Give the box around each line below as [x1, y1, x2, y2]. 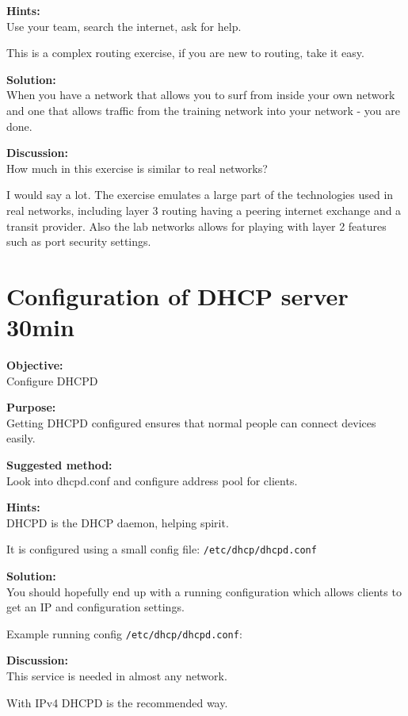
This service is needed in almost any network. [6, 668, 227, 684]
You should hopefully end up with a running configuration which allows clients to [6, 583, 402, 599]
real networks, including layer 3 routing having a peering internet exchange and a [6, 201, 402, 218]
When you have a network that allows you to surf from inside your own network [6, 86, 395, 103]
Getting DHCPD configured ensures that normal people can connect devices [6, 414, 376, 431]
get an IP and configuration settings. [6, 599, 185, 615]
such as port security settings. [6, 233, 151, 250]
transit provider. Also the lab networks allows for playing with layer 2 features [6, 217, 387, 234]
